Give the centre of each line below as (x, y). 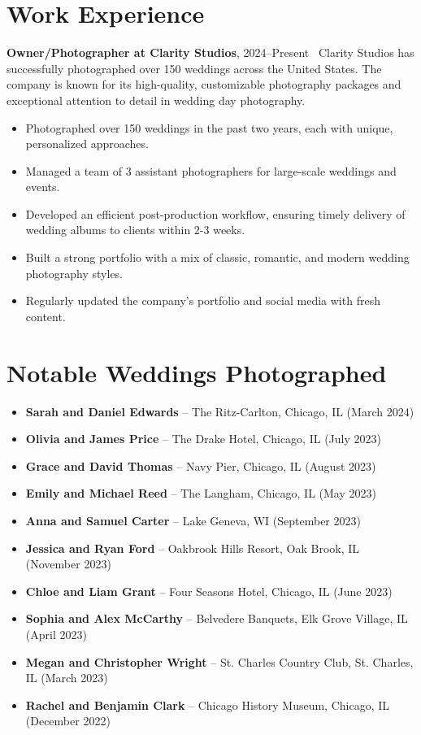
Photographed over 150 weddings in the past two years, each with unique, (209, 127)
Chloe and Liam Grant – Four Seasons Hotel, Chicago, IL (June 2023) (209, 591)
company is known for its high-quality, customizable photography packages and (204, 84)
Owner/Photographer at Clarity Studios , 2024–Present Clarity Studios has (210, 52)
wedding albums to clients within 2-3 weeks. (135, 230)
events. (43, 187)
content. (46, 316)
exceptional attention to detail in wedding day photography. (156, 100)
